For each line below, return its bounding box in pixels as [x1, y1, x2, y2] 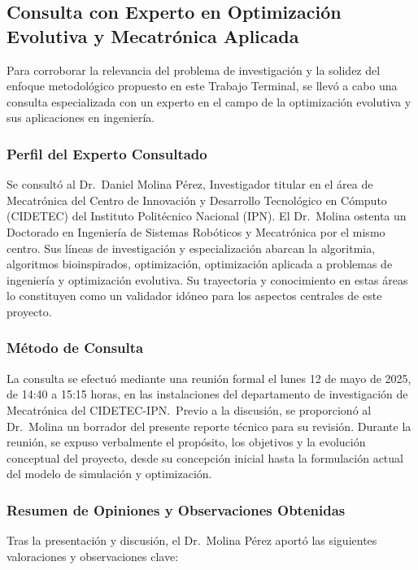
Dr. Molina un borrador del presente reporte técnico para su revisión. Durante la [7, 417, 411, 434]
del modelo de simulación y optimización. [7, 465, 212, 482]
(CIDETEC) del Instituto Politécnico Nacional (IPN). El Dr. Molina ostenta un [7, 207, 407, 224]
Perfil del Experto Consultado [7, 143, 207, 163]
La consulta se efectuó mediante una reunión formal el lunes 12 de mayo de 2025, [7, 369, 411, 386]
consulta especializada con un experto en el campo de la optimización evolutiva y [7, 93, 411, 110]
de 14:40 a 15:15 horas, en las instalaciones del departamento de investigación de [7, 385, 408, 402]
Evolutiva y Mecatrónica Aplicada [7, 23, 299, 48]
